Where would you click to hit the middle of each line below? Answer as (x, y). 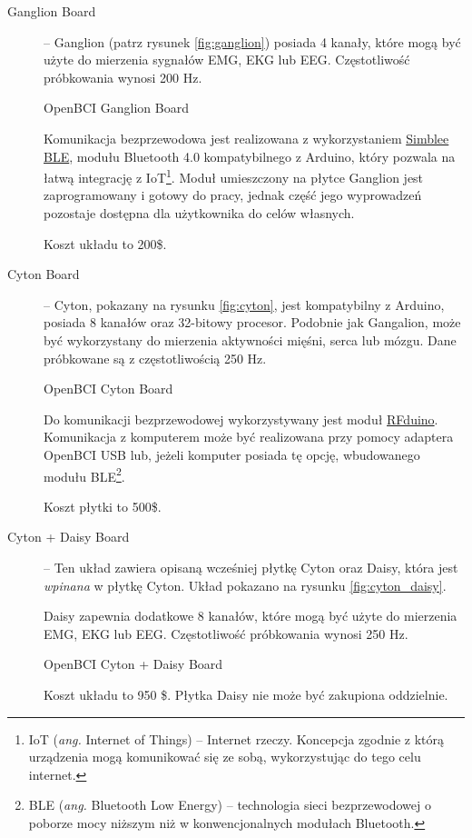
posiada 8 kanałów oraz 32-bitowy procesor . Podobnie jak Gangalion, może (252, 322)
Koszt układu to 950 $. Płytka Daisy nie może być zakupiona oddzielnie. (246, 694)
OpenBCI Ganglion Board (116, 108)
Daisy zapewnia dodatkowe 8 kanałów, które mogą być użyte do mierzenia (251, 616)
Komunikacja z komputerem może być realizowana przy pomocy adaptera (249, 437)
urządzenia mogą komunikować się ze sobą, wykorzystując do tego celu (225, 757)
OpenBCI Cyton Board (108, 389)
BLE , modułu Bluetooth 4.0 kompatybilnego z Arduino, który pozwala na (250, 156)
